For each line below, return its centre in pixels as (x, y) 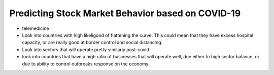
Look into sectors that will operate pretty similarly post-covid (85, 49)
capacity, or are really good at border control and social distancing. (92, 43)
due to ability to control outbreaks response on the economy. (86, 64)
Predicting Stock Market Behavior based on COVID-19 (125, 13)
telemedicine (36, 28)
